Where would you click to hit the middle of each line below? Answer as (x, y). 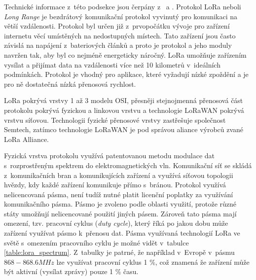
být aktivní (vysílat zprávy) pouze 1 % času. (71, 271)
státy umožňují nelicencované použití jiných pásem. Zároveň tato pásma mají (120, 213)
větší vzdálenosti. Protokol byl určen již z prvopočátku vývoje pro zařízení (117, 26)
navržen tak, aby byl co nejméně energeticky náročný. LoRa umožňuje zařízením (125, 54)
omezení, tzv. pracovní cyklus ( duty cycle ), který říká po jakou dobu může (116, 223)
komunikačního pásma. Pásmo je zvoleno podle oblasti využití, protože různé (120, 204)
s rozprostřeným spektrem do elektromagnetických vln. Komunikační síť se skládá (128, 165)
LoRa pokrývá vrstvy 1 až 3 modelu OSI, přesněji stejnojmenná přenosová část (124, 100)
